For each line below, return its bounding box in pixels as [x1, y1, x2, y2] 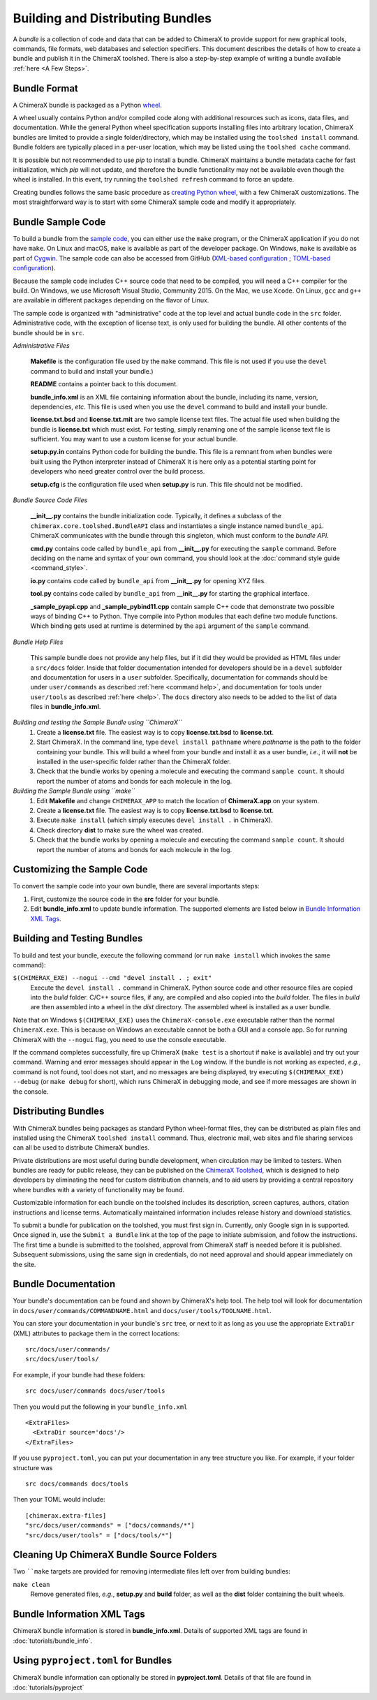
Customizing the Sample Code [13, 863, 148, 876]
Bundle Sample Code [13, 216, 106, 228]
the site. [13, 1260, 36, 1268]
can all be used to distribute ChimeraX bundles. [13, 1143, 150, 1152]
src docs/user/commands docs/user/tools [25, 1387, 165, 1395]
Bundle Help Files [13, 638, 64, 646]
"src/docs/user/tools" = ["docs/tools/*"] [25, 1531, 173, 1539]
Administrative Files [13, 341, 70, 349]
